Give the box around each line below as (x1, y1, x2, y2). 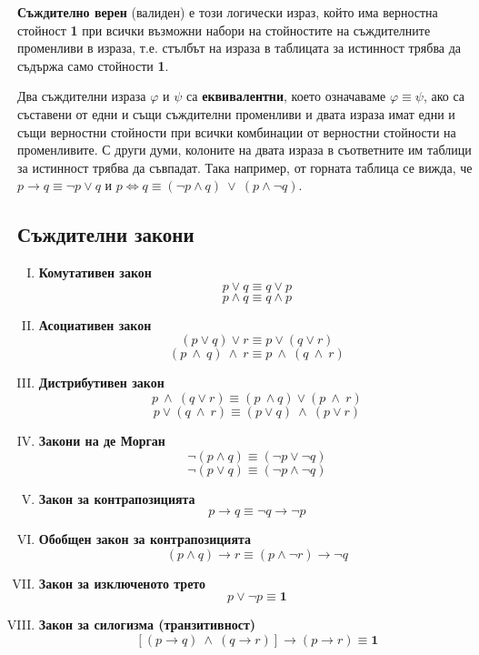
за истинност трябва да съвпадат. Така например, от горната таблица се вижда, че (17, 157, 473, 176)
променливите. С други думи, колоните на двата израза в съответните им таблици (17, 140, 472, 159)
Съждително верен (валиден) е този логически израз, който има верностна (17, 3, 438, 21)
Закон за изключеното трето (38, 573, 206, 592)
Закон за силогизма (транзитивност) (38, 615, 256, 634)
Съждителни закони (17, 220, 195, 248)
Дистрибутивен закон (38, 373, 165, 392)
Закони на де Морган (38, 430, 165, 449)
